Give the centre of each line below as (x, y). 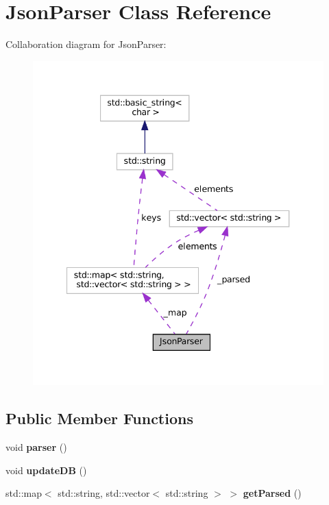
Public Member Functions (99, 418)
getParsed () (272, 493)
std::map (24, 493)
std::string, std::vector (104, 493)
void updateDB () (46, 470)
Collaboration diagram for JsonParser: (86, 44)
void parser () (36, 447)
